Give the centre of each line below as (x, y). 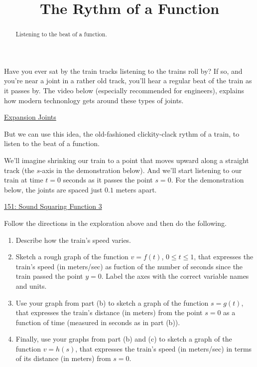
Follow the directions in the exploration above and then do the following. (115, 223)
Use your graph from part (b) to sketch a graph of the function (112, 302)
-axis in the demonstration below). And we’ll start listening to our (141, 170)
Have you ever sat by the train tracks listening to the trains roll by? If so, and (123, 71)
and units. (31, 285)
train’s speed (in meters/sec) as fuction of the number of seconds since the (129, 266)
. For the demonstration (207, 180)
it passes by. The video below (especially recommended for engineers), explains (124, 91)
